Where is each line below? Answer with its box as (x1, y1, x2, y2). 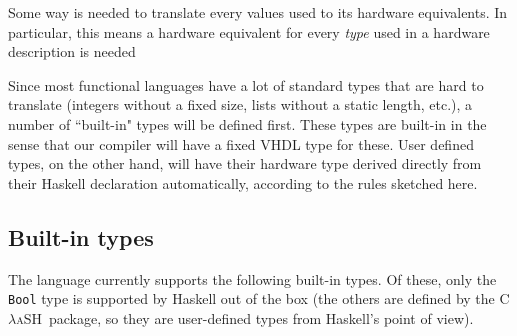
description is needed (8, 41, 136, 62)
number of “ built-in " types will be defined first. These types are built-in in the (8, 113, 487, 134)
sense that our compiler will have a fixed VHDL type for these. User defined (8, 133, 474, 154)
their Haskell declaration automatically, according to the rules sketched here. (8, 172, 478, 193)
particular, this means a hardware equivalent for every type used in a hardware (8, 21, 490, 42)
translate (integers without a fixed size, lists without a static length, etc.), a (8, 94, 473, 115)
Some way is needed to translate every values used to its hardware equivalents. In (8, 2, 508, 22)
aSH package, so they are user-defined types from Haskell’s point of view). (16, 307, 474, 328)
